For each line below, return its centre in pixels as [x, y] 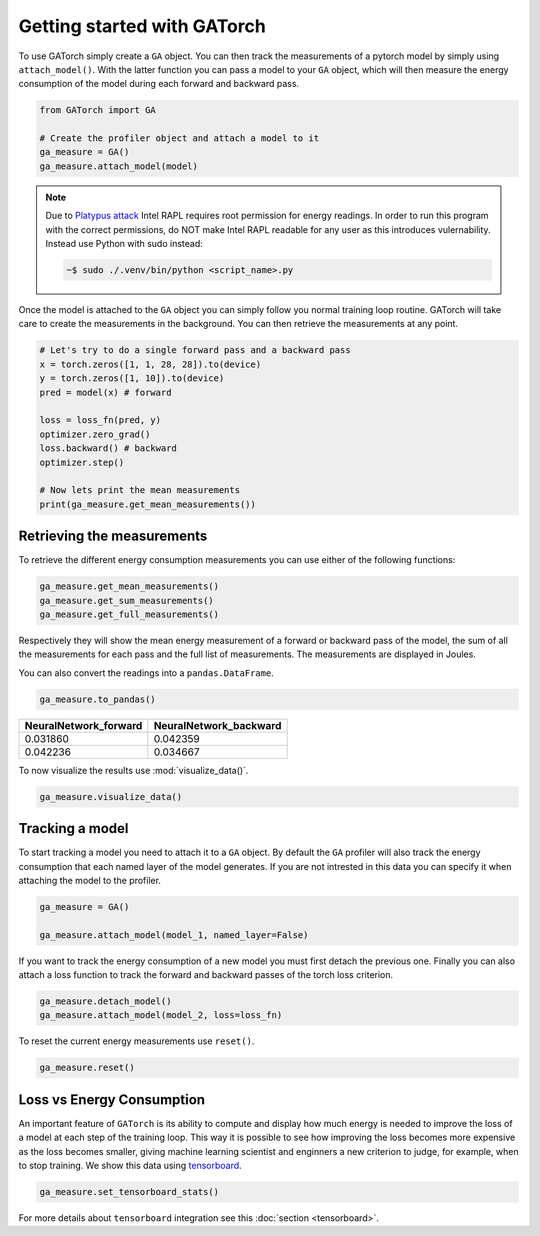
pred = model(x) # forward [105, 392]
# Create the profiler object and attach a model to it [179, 138]
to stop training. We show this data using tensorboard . [130, 1166]
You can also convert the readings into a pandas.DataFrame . [146, 672]
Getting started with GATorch [142, 26]
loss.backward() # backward [108, 448]
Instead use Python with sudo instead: [124, 244]
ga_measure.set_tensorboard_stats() [129, 1192]
